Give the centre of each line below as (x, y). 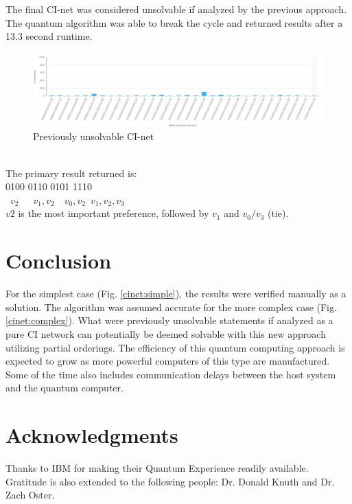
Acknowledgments (92, 435)
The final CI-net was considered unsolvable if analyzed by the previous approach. (176, 9)
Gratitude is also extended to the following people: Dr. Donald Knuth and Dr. (170, 481)
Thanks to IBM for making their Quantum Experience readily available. (157, 468)
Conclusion (59, 261)
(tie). (278, 213)
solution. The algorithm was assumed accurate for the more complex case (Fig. (171, 307)
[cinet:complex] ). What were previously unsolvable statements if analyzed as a (169, 320)
